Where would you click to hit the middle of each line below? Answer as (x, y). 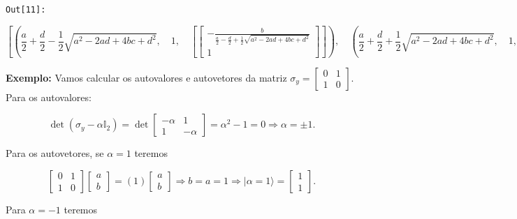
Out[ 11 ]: (26, 10)
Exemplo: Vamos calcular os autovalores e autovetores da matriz (146, 77)
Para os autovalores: (49, 97)
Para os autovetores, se (55, 153)
